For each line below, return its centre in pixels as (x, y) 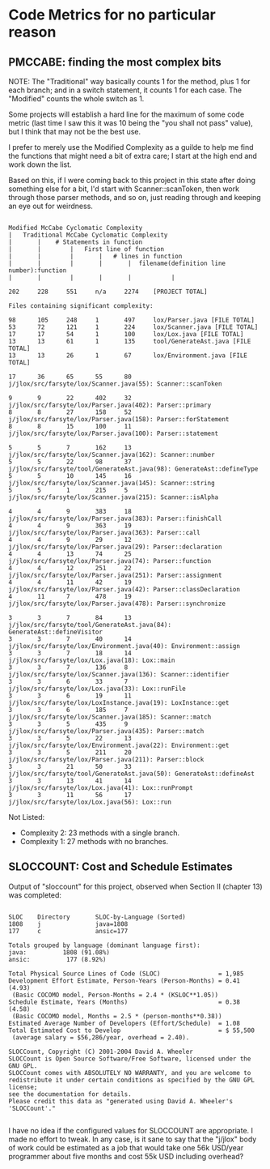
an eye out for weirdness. (51, 206)
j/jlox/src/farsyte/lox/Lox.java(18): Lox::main (92, 660)
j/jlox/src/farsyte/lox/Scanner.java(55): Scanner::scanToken (115, 384)
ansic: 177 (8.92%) (57, 959)
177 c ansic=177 (68, 931)
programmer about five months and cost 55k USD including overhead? (126, 1156)
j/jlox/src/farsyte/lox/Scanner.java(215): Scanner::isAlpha (114, 497)
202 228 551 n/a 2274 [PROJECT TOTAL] (108, 292)
